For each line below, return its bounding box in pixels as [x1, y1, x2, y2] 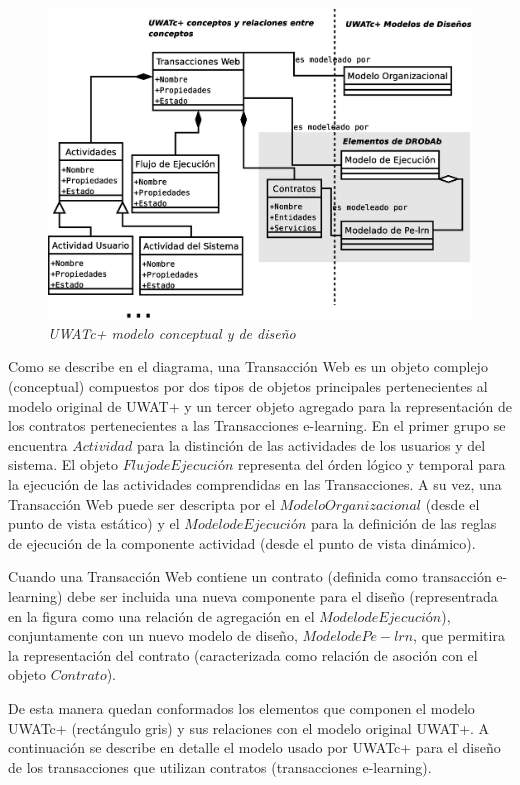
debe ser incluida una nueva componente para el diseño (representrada [67, 585, 498, 606]
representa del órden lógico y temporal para [238, 454, 506, 475]
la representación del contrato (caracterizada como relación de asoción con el [8, 644, 478, 665]
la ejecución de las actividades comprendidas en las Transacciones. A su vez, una [8, 474, 502, 494]
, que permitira [413, 625, 505, 646]
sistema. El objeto [8, 454, 119, 475]
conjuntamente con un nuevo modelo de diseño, [8, 625, 298, 646]
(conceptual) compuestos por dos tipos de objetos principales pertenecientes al [8, 376, 488, 397]
